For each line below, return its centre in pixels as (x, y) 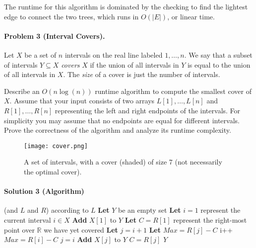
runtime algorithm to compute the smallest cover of (173, 91)
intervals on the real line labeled (114, 54)
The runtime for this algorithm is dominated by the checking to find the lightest (126, 6)
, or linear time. (191, 16)
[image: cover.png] (56, 146)
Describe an (22, 91)
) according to (67, 210)
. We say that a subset (218, 54)
